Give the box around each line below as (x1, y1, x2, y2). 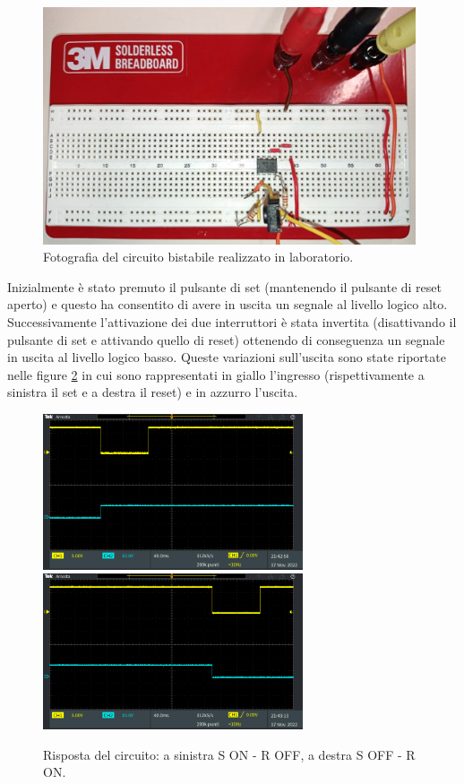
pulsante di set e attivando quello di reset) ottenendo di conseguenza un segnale (7, 330, 445, 349)
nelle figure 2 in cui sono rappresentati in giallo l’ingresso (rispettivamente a (7, 365, 425, 383)
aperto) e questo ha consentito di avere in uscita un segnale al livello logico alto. (7, 295, 448, 314)
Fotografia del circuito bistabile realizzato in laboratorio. (43, 247, 354, 266)
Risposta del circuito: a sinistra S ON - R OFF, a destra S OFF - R (43, 745, 416, 763)
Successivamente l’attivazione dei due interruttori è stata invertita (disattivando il (7, 312, 457, 331)
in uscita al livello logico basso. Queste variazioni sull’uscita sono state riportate (7, 348, 446, 366)
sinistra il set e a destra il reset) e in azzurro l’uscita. (7, 383, 298, 401)
